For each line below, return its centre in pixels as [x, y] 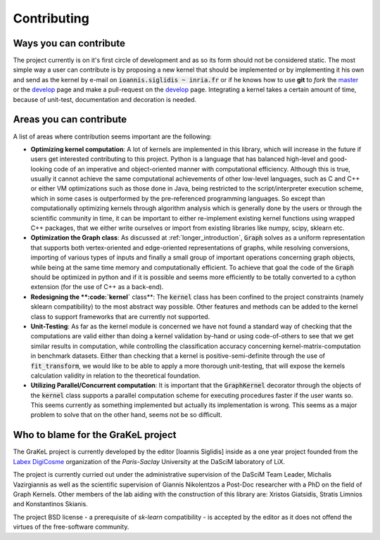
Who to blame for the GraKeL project [95, 435]
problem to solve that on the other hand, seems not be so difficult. [126, 415]
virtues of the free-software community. [71, 527]
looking [42, 169]
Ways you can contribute [69, 43]
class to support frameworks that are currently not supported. [120, 316]
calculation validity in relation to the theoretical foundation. [115, 375]
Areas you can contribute [70, 120]
